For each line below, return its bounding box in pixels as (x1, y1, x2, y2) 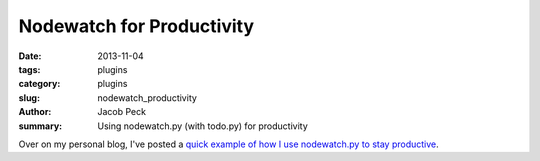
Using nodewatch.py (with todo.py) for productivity (97, 120, 309, 132)
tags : (18, 63, 41, 75)
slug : (18, 91, 40, 104)
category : (18, 78, 61, 90)
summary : (18, 120, 63, 132)
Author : (18, 106, 52, 118)
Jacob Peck (97, 106, 147, 118)
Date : (18, 50, 42, 62)
